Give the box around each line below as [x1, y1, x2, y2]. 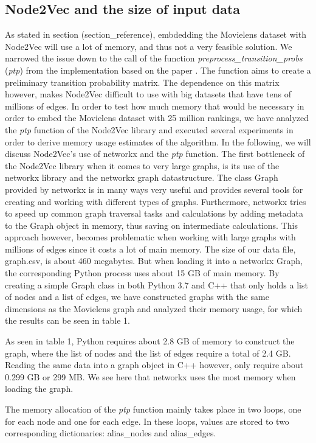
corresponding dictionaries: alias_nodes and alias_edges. [5, 427, 216, 439]
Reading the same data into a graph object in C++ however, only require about [5, 358, 304, 371]
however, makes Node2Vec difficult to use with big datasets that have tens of [5, 88, 291, 100]
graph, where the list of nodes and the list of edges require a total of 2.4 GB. [5, 346, 291, 359]
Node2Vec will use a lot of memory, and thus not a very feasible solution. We [5, 40, 292, 52]
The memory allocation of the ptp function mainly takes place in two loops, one [5, 403, 301, 416]
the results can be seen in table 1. [5, 314, 130, 327]
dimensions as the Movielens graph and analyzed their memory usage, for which [5, 302, 303, 315]
